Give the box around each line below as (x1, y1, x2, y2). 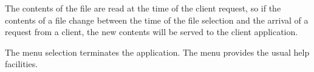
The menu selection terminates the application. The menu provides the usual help (5, 45, 310, 58)
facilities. (5, 57, 38, 70)
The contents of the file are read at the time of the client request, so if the (5, 2, 281, 14)
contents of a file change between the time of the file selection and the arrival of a (5, 13, 309, 26)
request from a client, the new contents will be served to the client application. (5, 25, 298, 38)
